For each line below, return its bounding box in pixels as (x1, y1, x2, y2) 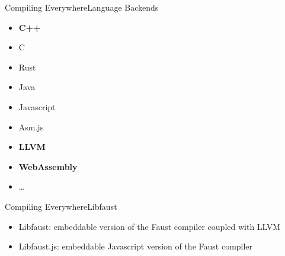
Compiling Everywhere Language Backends (5, 1, 159, 13)
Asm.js (18, 120, 44, 133)
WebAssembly (18, 160, 78, 172)
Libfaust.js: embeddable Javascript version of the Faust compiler (18, 240, 253, 252)
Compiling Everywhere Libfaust (5, 200, 117, 212)
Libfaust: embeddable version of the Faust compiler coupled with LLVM (18, 220, 281, 232)
